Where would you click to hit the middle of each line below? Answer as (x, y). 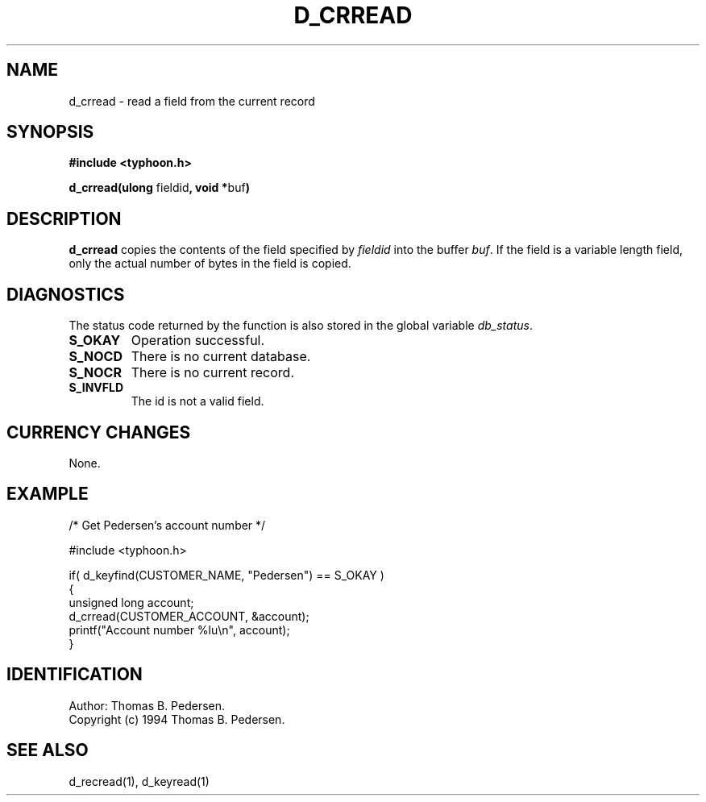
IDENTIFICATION (75, 675)
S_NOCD (96, 357)
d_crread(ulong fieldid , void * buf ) (159, 188)
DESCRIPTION (64, 218)
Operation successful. (198, 341)
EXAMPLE (48, 494)
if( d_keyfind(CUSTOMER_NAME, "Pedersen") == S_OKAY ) (226, 575)
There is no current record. (212, 373)
